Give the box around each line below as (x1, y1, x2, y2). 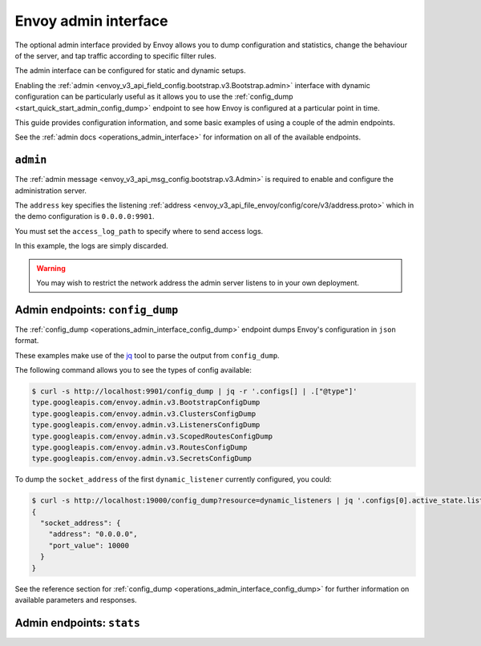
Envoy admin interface (14, 12, 168, 30)
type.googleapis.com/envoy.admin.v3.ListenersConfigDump (31, 421, 261, 430)
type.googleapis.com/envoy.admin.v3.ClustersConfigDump (31, 409, 257, 418)
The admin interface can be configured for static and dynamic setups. (14, 66, 246, 75)
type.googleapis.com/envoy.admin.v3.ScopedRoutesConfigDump (31, 431, 273, 441)
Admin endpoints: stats (14, 616, 140, 629)
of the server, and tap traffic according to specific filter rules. (14, 50, 216, 60)
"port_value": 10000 (48, 541, 130, 550)
